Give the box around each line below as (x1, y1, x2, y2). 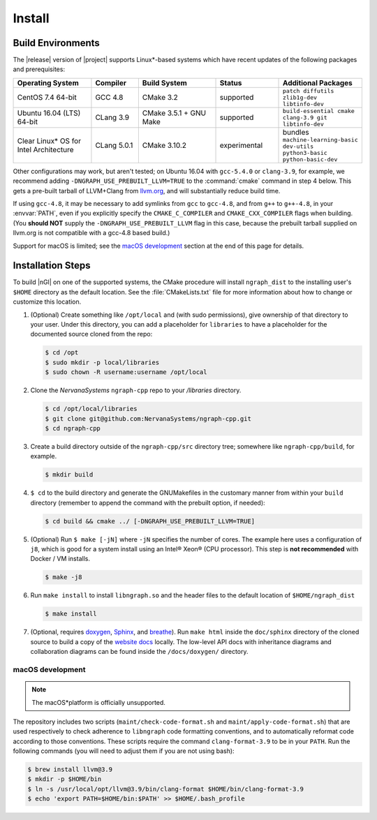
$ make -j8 (45, 573, 82, 581)
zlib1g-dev (283, 94, 318, 101)
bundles (283, 127, 310, 137)
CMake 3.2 (142, 93, 178, 103)
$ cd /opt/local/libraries (45, 405, 138, 413)
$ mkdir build (45, 471, 94, 479)
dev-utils (283, 142, 314, 150)
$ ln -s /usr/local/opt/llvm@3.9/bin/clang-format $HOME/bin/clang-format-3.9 (27, 785, 304, 793)
